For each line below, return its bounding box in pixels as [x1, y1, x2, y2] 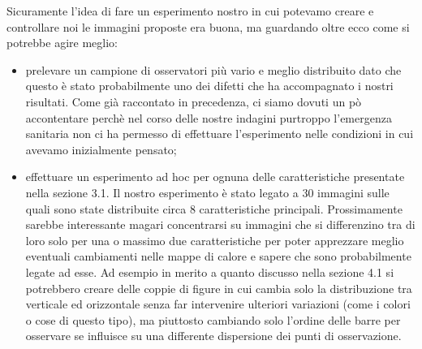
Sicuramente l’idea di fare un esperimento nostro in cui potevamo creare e [6, 2, 374, 19]
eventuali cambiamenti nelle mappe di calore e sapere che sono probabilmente [25, 248, 411, 265]
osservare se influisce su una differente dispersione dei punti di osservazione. [25, 327, 402, 344]
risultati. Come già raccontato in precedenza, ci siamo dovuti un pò [25, 93, 362, 110]
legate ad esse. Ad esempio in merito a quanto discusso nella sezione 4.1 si [25, 263, 394, 280]
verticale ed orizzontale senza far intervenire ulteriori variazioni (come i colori [25, 295, 411, 312]
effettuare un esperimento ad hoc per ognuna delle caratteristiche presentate [25, 168, 405, 185]
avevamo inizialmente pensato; [25, 140, 177, 157]
